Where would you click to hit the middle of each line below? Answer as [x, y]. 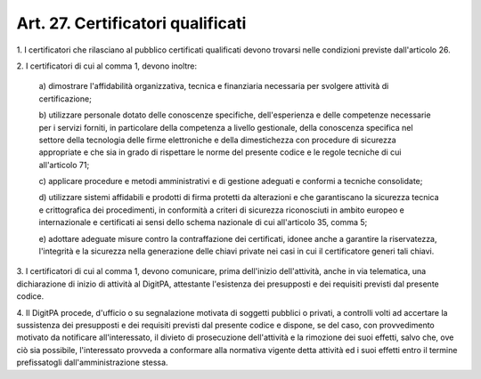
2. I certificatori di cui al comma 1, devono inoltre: [107, 66]
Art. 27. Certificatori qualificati [131, 23]
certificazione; [65, 99]
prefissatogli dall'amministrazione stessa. [92, 363]
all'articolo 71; [64, 165]
